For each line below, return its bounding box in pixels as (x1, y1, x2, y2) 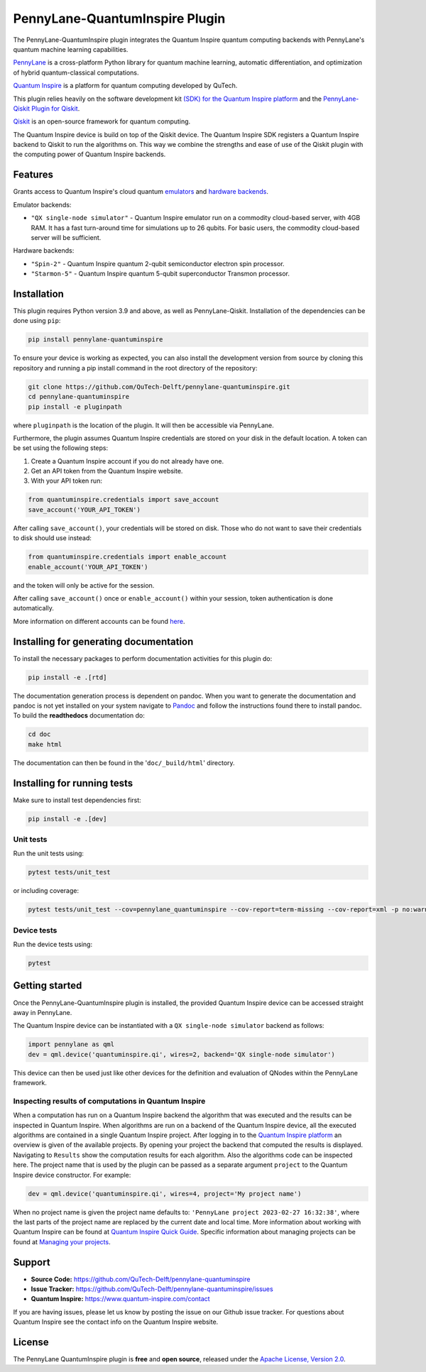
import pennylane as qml (28, 1041, 115, 1048)
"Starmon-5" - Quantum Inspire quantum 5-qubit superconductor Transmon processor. (31, 270, 290, 278)
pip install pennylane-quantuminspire (28, 336, 163, 344)
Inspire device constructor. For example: (13, 1170, 131, 1179)
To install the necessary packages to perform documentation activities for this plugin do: (13, 654, 273, 663)
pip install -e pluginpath (28, 402, 122, 411)
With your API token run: (31, 476, 103, 485)
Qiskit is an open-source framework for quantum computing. (13, 117, 191, 126)
